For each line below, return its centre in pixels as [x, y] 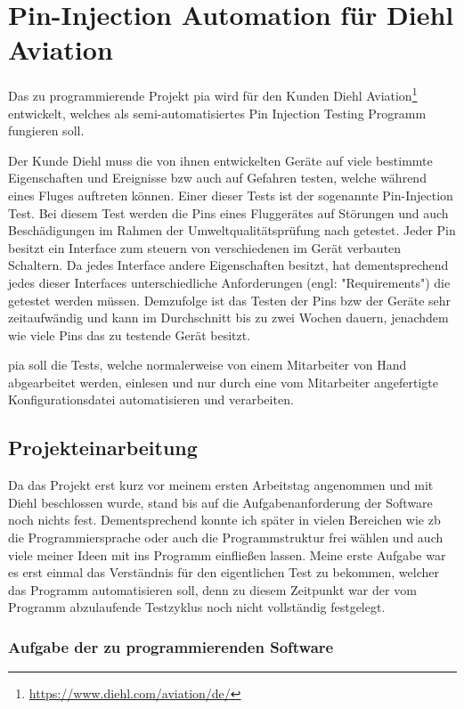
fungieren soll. [46, 130]
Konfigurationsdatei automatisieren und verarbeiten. [151, 399]
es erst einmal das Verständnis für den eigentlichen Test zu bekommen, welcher [224, 572]
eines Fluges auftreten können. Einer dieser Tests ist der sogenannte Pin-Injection [231, 195]
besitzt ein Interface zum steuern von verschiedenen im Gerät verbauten [205, 247]
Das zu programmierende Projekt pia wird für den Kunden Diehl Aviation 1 [213, 94]
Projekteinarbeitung [103, 448]
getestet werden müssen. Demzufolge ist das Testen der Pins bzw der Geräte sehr [230, 300]
